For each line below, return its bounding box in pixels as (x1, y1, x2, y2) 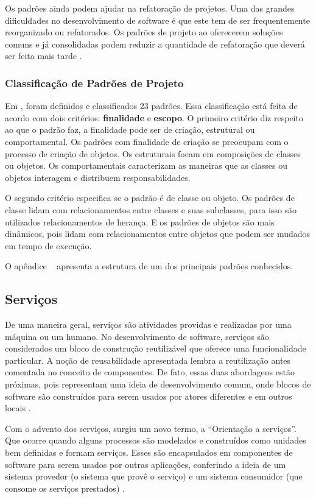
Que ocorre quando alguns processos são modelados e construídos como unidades (5, 434, 306, 447)
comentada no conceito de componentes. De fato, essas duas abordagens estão (5, 366, 295, 378)
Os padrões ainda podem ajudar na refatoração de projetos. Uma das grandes (5, 2, 295, 14)
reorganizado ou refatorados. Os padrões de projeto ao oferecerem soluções (5, 26, 283, 38)
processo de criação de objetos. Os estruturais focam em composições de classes (5, 147, 301, 160)
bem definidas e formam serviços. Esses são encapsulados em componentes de (5, 446, 293, 459)
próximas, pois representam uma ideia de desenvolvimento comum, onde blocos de (5, 378, 311, 391)
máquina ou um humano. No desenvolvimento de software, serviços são (5, 330, 269, 342)
